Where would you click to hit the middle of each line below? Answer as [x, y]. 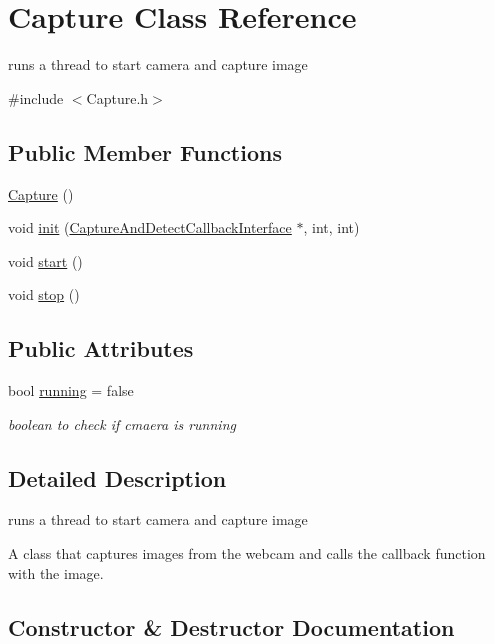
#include [36, 97]
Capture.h [117, 97]
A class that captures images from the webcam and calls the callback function [247, 553]
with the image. [56, 572]
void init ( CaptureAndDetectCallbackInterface [150, 227]
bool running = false [71, 390]
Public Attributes [101, 348]
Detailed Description [117, 477]
